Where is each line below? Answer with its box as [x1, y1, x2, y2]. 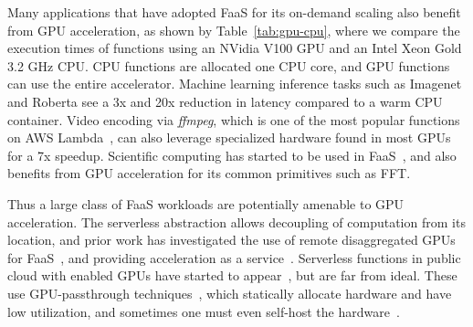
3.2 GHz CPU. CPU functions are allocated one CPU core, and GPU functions [7, 56, 450, 75]
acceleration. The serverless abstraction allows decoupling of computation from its [7, 212, 466, 231]
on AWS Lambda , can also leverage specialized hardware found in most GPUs [7, 128, 451, 147]
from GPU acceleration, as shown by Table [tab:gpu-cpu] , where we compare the [7, 20, 460, 39]
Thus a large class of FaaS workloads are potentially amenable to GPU [7, 194, 405, 213]
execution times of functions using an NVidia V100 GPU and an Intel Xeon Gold [7, 38, 462, 58]
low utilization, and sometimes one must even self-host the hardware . [7, 301, 400, 321]
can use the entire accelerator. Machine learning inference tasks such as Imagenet [7, 74, 462, 93]
